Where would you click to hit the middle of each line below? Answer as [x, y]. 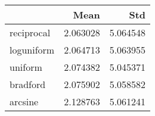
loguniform [32, 50]
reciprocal [30, 32]
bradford [28, 84]
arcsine [24, 101]
